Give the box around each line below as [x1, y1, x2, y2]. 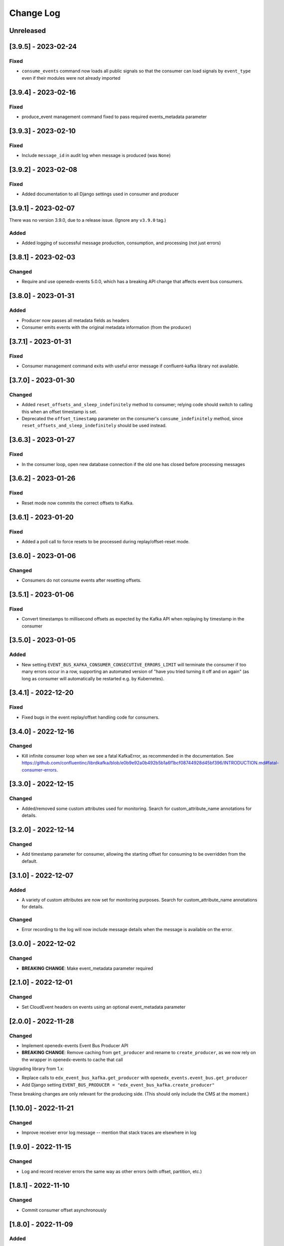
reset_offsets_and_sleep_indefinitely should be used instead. [21, 423, 167, 429]
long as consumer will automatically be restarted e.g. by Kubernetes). [21, 675, 164, 681]
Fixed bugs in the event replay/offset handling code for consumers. [21, 714, 159, 720]
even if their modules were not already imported [21, 75, 121, 81]
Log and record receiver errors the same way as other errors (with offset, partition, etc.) [21, 1168, 202, 1174]
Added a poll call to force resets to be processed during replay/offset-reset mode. [21, 538, 190, 544]
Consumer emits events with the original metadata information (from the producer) [21, 324, 191, 330]
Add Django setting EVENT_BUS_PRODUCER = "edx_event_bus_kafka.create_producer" [21, 1082, 215, 1088]
